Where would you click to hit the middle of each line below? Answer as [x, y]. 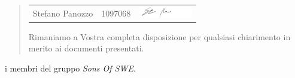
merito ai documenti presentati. [86, 48]
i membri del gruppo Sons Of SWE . [70, 68]
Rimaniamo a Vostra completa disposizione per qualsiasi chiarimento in [159, 36]
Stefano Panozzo [63, 13]
